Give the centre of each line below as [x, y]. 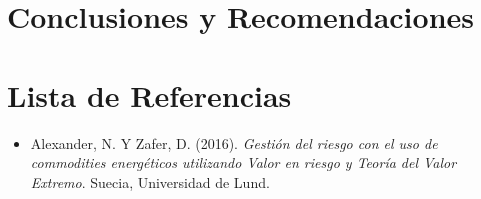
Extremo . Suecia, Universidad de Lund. [150, 181]
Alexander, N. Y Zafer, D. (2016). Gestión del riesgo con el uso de [234, 142]
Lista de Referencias [149, 94]
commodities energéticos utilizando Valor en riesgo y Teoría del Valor [243, 162]
